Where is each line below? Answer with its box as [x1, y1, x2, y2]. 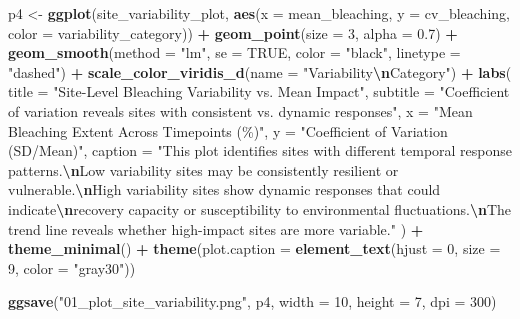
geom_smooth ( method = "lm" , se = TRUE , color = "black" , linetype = [8, 42, 461, 63]
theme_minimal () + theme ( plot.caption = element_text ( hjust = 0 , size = [8, 238, 501, 259]
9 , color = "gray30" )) [8, 257, 136, 278]
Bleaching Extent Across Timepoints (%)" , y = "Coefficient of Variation [8, 120, 448, 141]
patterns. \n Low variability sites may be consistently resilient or [8, 159, 399, 180]
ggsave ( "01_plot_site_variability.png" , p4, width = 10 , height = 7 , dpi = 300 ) [8, 291, 497, 312]
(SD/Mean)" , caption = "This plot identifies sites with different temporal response [8, 140, 513, 161]
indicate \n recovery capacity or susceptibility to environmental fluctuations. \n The [8, 198, 512, 219]
